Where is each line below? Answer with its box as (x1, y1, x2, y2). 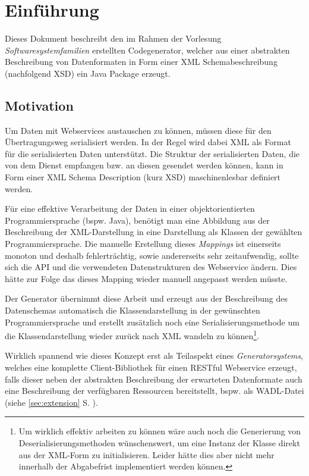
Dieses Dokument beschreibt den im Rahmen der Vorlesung (5, 32, 222, 45)
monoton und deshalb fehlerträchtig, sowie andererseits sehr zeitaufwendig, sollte (5, 249, 299, 261)
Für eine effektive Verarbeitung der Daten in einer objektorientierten (5, 202, 255, 215)
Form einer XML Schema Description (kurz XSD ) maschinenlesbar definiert (5, 171, 281, 183)
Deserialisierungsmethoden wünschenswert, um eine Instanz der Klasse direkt (18, 437, 300, 449)
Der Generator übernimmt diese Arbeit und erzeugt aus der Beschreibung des (5, 292, 288, 305)
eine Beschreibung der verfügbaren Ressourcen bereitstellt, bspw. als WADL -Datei (5, 384, 304, 397)
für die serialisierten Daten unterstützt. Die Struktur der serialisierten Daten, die (5, 147, 300, 159)
